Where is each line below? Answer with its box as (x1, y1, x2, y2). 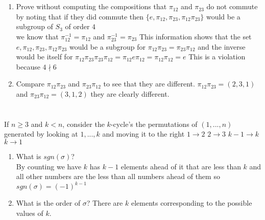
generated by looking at (4, 128, 78, 139)
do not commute (206, 1, 258, 12)
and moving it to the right (102, 128, 185, 139)
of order (65, 21, 90, 32)
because (16, 61, 40, 72)
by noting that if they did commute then (16, 11, 144, 21)
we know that (16, 31, 59, 41)
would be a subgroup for (69, 41, 146, 52)
